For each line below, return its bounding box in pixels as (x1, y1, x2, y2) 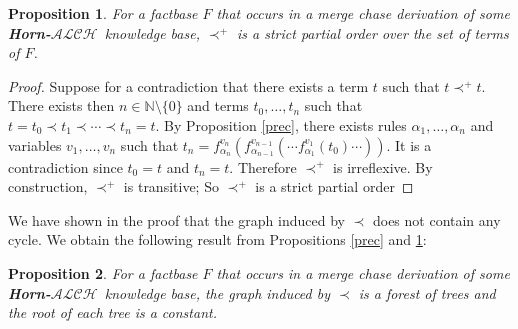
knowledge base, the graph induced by (104, 282, 331, 303)
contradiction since (8, 156, 123, 177)
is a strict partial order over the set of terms (237, 22, 509, 43)
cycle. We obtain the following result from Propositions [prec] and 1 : (8, 229, 427, 250)
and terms (187, 95, 249, 116)
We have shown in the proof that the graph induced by (8, 209, 345, 230)
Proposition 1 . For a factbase (8, 3, 198, 23)
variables (8, 134, 62, 155)
